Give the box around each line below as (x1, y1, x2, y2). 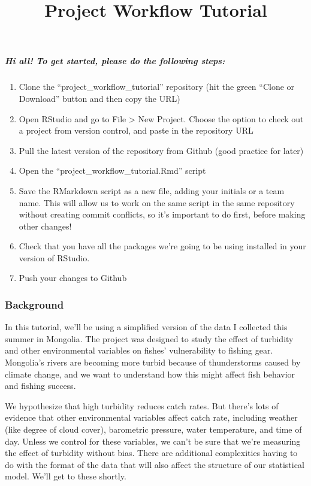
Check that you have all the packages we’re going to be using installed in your (19, 240, 306, 252)
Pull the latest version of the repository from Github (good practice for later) (19, 144, 304, 156)
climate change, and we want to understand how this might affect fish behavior (5, 367, 295, 380)
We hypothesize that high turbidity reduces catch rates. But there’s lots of (5, 399, 279, 412)
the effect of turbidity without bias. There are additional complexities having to (5, 446, 298, 459)
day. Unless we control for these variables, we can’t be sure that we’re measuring (5, 434, 301, 447)
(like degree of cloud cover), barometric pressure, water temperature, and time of (5, 423, 302, 436)
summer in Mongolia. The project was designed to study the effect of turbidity (5, 332, 294, 345)
